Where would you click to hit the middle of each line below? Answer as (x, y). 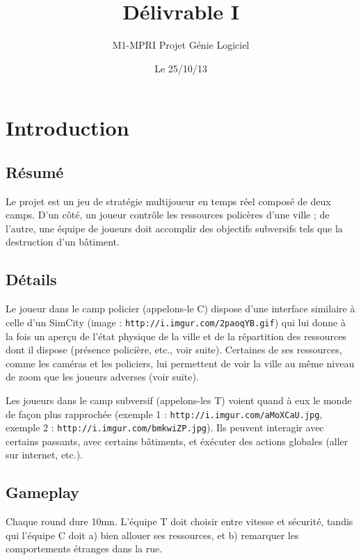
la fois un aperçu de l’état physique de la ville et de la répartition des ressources (176, 336)
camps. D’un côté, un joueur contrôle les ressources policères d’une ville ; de (168, 215)
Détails (31, 279)
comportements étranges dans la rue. (84, 549)
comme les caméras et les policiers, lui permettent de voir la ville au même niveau (180, 363)
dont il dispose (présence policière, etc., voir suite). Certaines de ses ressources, (174, 350)
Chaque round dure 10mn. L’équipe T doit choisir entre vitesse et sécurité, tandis (179, 521)
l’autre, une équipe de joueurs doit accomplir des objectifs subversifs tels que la (174, 228)
